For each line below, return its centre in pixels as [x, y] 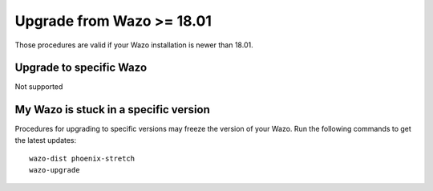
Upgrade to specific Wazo [81, 68]
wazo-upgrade [55, 170]
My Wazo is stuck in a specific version [112, 110]
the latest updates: [46, 140]
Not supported [39, 87]
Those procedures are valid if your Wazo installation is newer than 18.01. [134, 45]
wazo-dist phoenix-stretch [82, 159]
